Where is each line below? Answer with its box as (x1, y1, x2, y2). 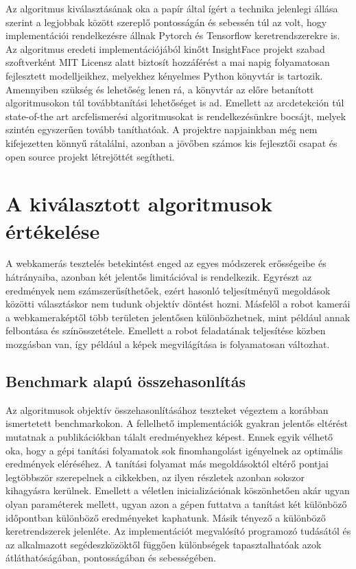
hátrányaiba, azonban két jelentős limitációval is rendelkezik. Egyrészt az (5, 270, 312, 284)
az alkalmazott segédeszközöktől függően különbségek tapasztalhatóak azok (5, 537, 322, 551)
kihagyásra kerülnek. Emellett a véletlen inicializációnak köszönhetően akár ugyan (5, 483, 350, 498)
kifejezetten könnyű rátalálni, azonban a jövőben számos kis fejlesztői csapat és (5, 135, 337, 150)
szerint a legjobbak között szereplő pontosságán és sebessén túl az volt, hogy (5, 14, 327, 29)
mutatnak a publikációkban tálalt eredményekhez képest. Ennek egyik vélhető (5, 429, 333, 443)
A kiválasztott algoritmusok (5, 189, 272, 218)
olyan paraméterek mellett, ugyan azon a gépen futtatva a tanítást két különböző (5, 496, 347, 511)
